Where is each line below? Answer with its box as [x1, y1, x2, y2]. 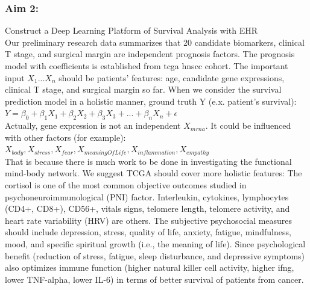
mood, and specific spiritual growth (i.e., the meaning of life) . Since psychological [5, 237, 306, 250]
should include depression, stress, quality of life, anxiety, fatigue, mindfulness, [5, 226, 291, 238]
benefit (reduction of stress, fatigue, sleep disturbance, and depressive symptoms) [5, 249, 305, 262]
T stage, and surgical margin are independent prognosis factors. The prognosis [5, 48, 295, 60]
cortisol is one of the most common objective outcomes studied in [5, 179, 247, 191]
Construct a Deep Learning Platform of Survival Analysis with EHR [5, 24, 258, 37]
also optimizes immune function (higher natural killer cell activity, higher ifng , [5, 261, 294, 274]
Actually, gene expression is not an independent [5, 119, 181, 132]
